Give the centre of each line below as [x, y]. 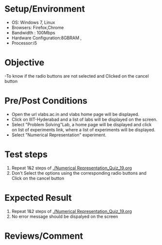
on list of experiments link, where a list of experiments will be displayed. [83, 130]
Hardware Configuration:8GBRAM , [47, 38]
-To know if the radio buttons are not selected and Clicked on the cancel [77, 76]
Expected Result [38, 198]
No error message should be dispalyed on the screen [65, 216]
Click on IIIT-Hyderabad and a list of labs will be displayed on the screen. [84, 119]
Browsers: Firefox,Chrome [38, 27]
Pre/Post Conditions [46, 101]
